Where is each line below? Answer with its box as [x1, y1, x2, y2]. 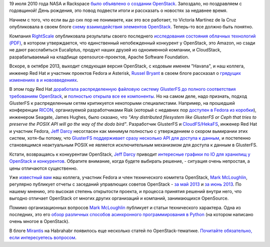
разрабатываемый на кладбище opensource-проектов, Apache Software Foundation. [9, 54, 189, 60]
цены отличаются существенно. [9, 165, 78, 171]
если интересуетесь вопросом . [9, 235, 77, 241]
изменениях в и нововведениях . [9, 77, 78, 83]
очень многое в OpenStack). [9, 219, 70, 225]
